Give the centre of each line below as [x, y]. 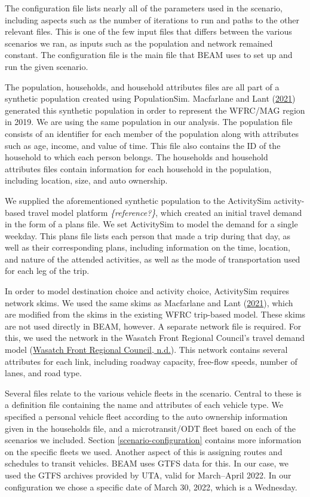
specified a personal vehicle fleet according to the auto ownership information [146, 416]
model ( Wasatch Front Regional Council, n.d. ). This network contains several [146, 350]
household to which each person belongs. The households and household [136, 157]
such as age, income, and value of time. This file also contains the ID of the [143, 145]
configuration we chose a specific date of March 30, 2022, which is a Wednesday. [151, 487]
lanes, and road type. [43, 373]
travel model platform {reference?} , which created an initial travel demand [165, 212]
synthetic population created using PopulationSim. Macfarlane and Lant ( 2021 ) [150, 98]
